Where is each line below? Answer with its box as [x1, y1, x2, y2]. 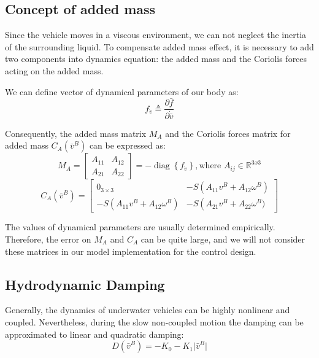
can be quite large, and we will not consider [140, 232, 306, 245]
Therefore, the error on [5, 232, 91, 245]
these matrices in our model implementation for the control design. [5, 244, 256, 257]
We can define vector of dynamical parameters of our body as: [5, 85, 239, 98]
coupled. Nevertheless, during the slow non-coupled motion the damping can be [5, 315, 304, 328]
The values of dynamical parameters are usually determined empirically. [5, 220, 275, 233]
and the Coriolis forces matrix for [165, 126, 291, 139]
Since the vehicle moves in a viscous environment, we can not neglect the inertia [5, 28, 307, 41]
